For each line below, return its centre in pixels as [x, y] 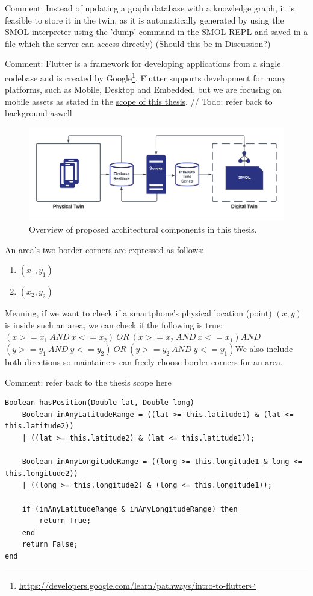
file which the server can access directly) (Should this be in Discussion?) [138, 43]
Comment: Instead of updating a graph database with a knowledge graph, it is [150, 8]
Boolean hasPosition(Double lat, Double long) [100, 403]
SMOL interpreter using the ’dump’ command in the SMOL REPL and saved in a [156, 32]
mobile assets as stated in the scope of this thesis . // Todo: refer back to [139, 101]
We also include [264, 348]
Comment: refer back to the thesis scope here [88, 382]
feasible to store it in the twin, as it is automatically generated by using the [144, 20]
